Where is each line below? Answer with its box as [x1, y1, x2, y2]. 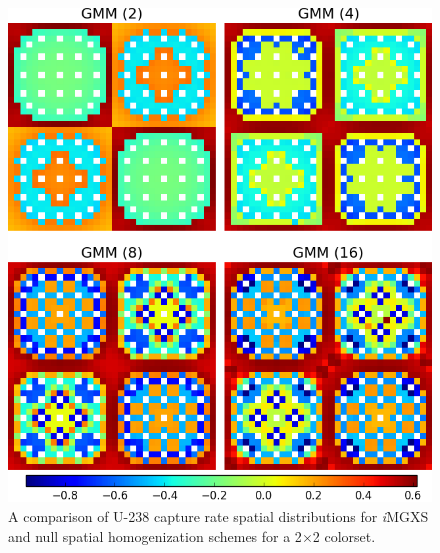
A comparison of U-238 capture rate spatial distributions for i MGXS [8, 505, 429, 526]
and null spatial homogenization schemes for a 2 [8, 525, 302, 546]
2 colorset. [312, 525, 376, 546]
